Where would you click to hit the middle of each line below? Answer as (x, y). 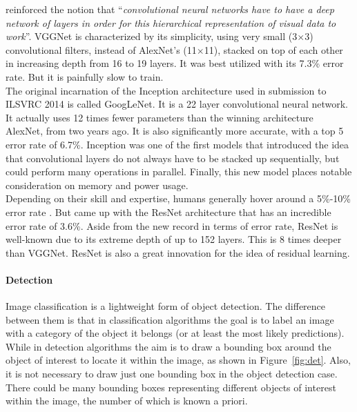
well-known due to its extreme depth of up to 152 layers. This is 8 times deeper (174, 239)
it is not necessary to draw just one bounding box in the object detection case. (172, 374)
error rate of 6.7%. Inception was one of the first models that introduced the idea (177, 144)
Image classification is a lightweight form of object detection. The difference (166, 306)
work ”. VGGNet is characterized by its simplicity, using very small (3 (152, 36)
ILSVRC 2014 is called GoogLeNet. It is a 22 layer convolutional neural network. (177, 104)
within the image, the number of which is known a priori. (127, 401)
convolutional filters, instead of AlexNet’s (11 (101, 49)
